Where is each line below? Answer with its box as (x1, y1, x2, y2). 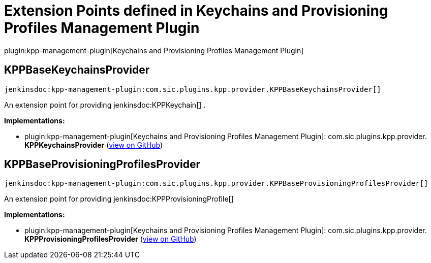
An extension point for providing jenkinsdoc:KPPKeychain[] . (4, 100, 206, 109)
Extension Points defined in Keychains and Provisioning (4, 2, 388, 19)
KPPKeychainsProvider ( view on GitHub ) (24, 140, 163, 149)
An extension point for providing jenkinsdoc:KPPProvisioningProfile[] (4, 194, 234, 204)
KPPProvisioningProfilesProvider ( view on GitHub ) (24, 235, 197, 244)
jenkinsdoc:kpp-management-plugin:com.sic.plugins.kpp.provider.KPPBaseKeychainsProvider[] (4, 85, 381, 93)
